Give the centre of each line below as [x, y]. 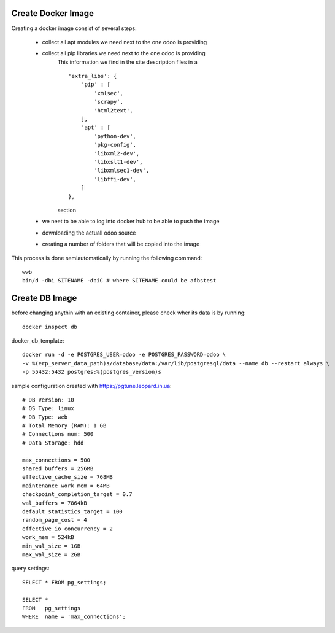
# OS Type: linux [48, 409]
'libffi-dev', [115, 179]
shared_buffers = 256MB [58, 469]
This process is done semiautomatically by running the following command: [107, 258]
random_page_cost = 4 [55, 520]
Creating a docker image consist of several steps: [74, 28]
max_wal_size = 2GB [52, 554]
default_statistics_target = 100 [72, 512]
